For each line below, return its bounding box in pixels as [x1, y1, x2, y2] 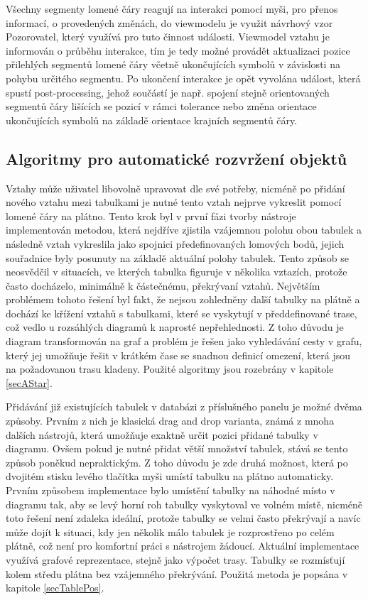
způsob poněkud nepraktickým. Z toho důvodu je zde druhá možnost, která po [6, 454, 348, 469]
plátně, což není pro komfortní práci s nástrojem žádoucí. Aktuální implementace [6, 538, 359, 553]
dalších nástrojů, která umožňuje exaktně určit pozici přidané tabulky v [6, 427, 318, 442]
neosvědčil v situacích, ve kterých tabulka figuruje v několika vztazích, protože [6, 264, 347, 279]
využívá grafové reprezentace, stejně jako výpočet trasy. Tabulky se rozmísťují [6, 552, 345, 567]
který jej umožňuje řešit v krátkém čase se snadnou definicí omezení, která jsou [6, 347, 351, 362]
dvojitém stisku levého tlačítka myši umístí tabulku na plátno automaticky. [6, 469, 334, 484]
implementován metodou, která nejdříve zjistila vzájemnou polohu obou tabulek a [6, 222, 362, 237]
